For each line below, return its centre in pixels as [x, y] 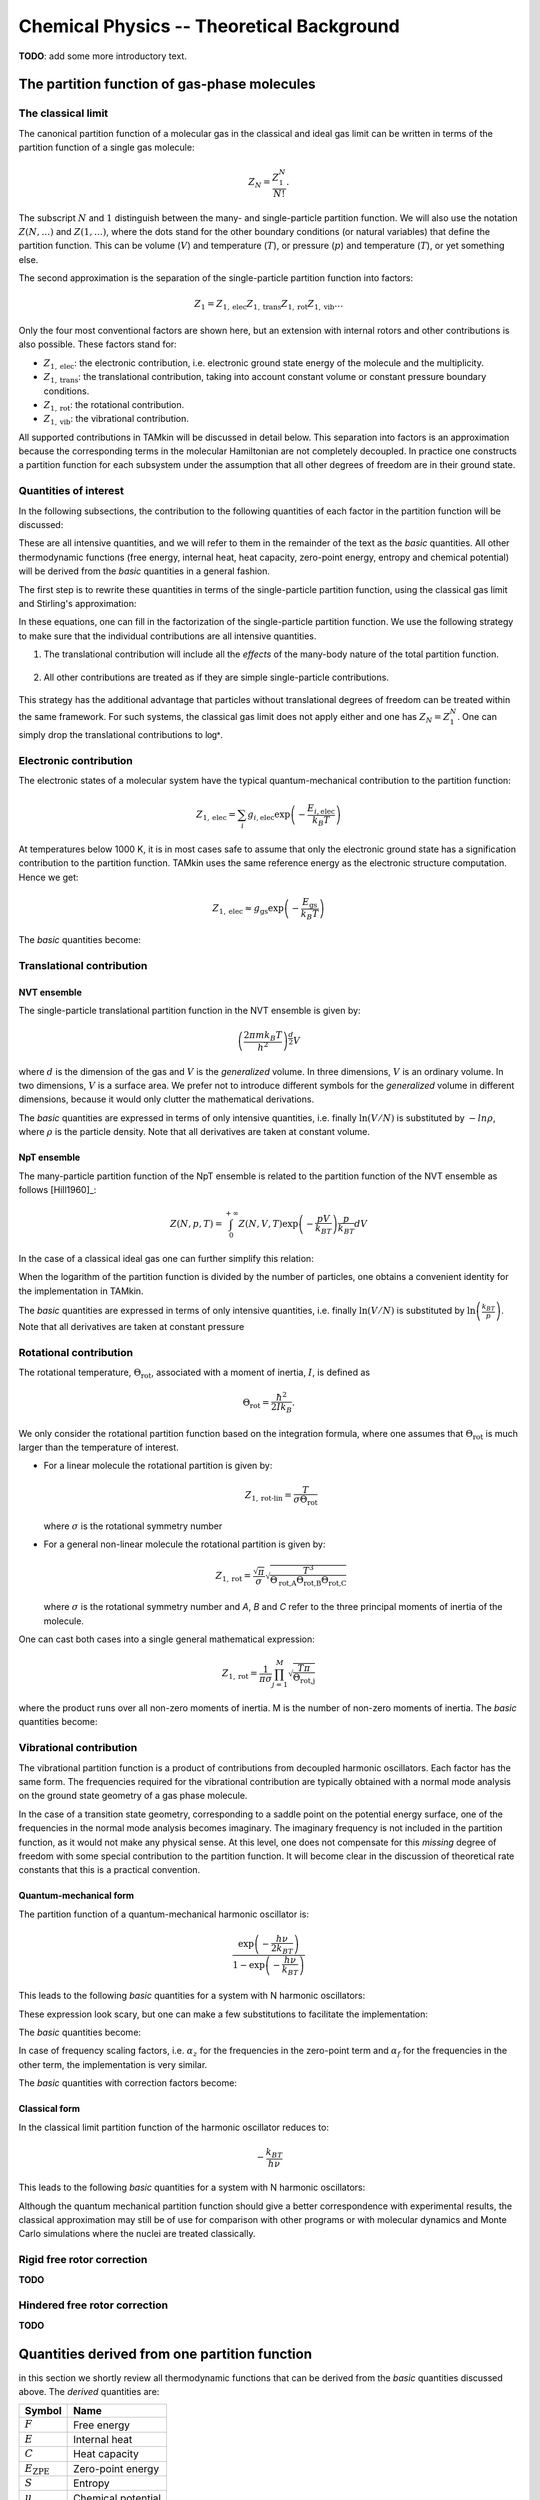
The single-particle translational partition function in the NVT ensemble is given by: [189, 1011]
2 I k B [281, 1408]
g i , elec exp [269, 815]
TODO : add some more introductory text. [102, 56]
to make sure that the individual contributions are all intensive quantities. [167, 636]
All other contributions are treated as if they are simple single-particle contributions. [216, 677]
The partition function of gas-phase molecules [167, 84]
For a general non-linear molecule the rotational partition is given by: [184, 1544]
